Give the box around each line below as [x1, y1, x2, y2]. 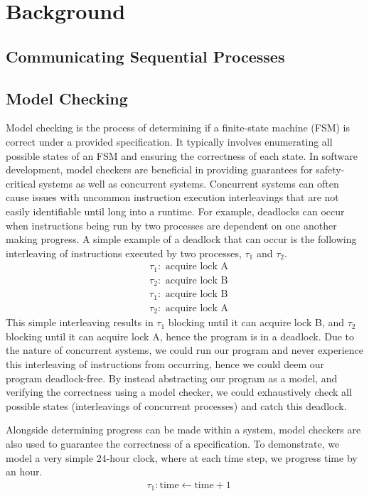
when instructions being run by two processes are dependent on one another [6, 217, 337, 232]
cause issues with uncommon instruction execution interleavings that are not [6, 190, 339, 205]
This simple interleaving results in [6, 315, 154, 330]
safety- [316, 162, 345, 177]
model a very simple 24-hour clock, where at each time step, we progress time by [6, 450, 358, 465]
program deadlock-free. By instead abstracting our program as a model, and [6, 370, 338, 385]
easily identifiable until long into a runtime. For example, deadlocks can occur [6, 203, 345, 218]
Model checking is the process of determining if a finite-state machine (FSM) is [6, 120, 351, 135]
